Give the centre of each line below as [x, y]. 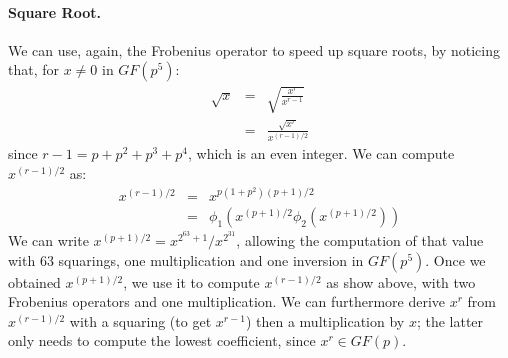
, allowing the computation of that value [360, 240]
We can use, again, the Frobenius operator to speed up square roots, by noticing [254, 49]
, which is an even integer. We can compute [321, 153]
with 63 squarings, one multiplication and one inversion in [186, 259]
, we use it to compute [191, 281]
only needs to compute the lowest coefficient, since [162, 340]
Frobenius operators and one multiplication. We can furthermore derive [227, 301]
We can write [48, 240]
